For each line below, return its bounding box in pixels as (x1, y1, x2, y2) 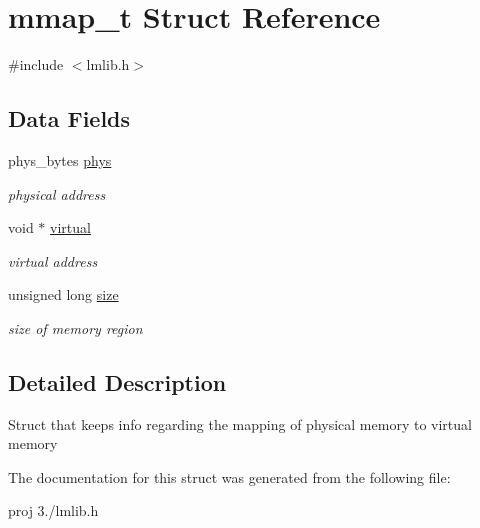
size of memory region (8, 317, 143, 338)
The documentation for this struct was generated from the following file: (8, 466, 451, 487)
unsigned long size (8, 284, 119, 305)
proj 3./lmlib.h (8, 500, 99, 521)
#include (8, 54, 64, 75)
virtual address (8, 250, 98, 271)
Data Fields (8, 103, 131, 134)
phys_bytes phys (8, 149, 112, 170)
